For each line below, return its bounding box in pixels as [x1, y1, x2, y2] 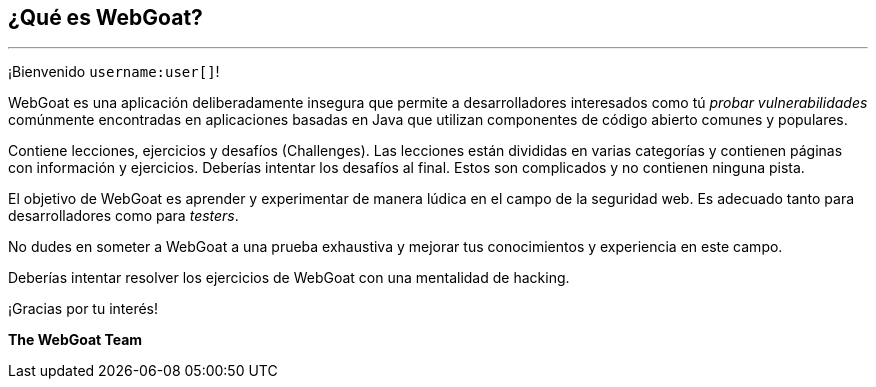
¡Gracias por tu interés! [8, 300, 159, 318]
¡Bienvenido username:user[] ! [8, 63, 220, 81]
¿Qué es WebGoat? [8, 5, 203, 30]
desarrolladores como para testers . [8, 207, 239, 225]
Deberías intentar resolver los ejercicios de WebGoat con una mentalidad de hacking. [8, 269, 570, 287]
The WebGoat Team [8, 331, 143, 349]
